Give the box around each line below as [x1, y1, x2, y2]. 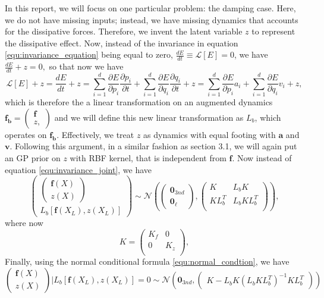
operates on [5, 128, 47, 140]
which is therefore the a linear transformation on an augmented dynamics [5, 96, 273, 108]
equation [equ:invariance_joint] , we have [5, 163, 152, 175]
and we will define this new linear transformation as [54, 111, 244, 123]
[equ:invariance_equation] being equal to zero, [5, 48, 173, 61]
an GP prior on [5, 151, 61, 164]
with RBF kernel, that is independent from [70, 151, 227, 164]
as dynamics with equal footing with [143, 128, 276, 140]
